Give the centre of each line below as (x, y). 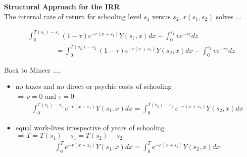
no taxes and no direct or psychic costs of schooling (94, 86)
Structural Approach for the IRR (62, 6)
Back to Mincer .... (32, 69)
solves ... (229, 16)
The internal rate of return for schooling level (73, 16)
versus (161, 16)
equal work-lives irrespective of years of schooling (90, 127)
